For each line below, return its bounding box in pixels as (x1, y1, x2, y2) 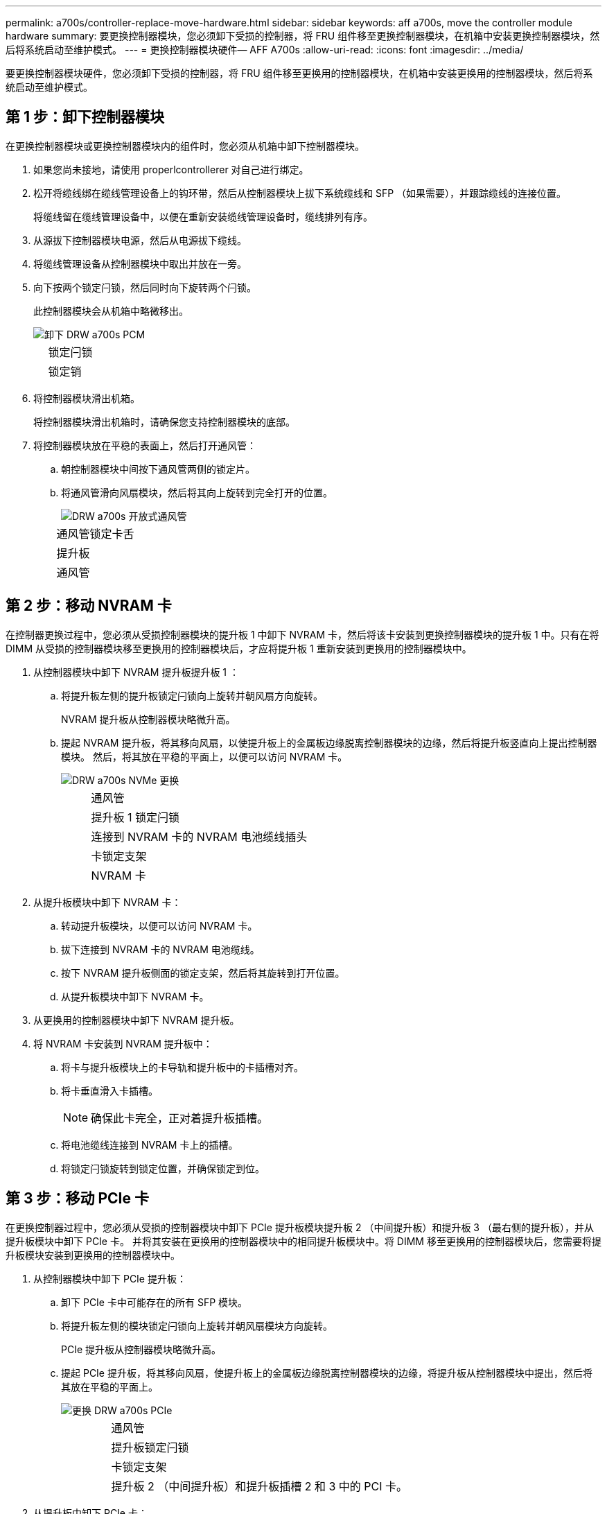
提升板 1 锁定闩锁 (91, 810, 179, 824)
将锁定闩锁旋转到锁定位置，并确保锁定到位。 (61, 1162, 265, 1174)
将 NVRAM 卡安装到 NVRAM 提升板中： (33, 1037, 213, 1050)
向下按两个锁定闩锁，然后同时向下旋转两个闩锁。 (33, 281, 256, 293)
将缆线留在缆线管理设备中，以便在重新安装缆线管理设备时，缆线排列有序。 (33, 210, 373, 223)
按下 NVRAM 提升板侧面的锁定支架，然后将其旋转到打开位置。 (61, 966, 345, 979)
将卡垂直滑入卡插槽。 (61, 1084, 158, 1097)
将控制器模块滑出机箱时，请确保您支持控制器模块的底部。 (33, 415, 295, 428)
